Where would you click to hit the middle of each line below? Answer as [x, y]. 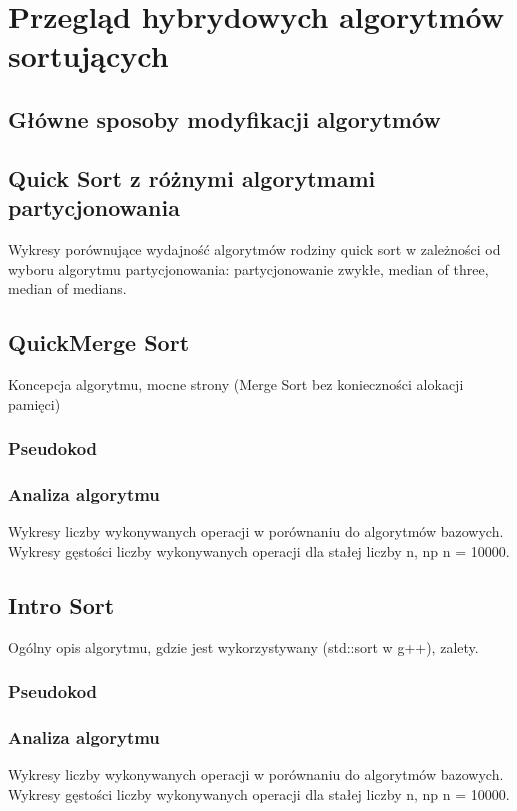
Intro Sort [61, 604]
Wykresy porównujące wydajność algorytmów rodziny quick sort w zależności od [254, 248]
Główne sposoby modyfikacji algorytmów [224, 118]
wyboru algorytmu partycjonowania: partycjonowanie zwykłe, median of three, [248, 268]
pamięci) [34, 403]
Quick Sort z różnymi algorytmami [192, 177]
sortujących [88, 55]
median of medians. [67, 288]
